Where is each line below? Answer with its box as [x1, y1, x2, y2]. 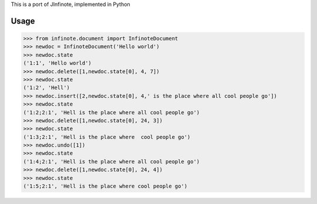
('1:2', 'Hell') [23, 84, 70, 91]
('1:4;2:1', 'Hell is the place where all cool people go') [23, 158, 200, 165]
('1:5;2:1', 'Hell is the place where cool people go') [23, 183, 188, 190]
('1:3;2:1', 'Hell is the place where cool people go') [23, 134, 191, 140]
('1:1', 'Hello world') [23, 60, 92, 67]
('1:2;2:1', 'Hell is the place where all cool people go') [23, 109, 200, 115]
